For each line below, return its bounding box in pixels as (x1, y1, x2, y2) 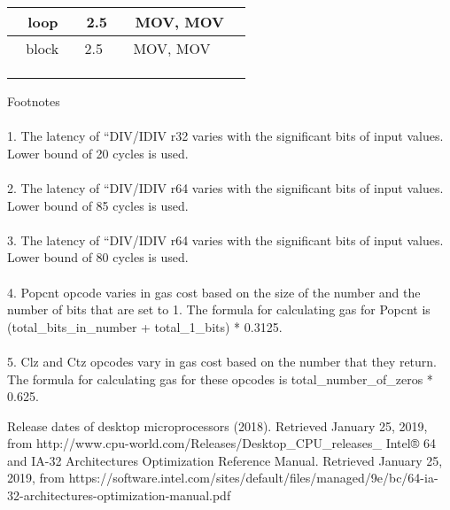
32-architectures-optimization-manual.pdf (7, 486, 231, 505)
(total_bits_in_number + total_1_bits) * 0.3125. (7, 317, 283, 336)
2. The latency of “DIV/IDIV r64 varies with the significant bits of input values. (7, 178, 444, 197)
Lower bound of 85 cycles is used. (7, 196, 189, 214)
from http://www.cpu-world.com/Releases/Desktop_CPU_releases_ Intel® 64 (7, 434, 436, 452)
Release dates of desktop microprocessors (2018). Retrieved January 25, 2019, (7, 416, 428, 435)
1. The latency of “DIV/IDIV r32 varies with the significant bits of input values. (7, 127, 444, 145)
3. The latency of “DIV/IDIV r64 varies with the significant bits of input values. (7, 230, 444, 249)
